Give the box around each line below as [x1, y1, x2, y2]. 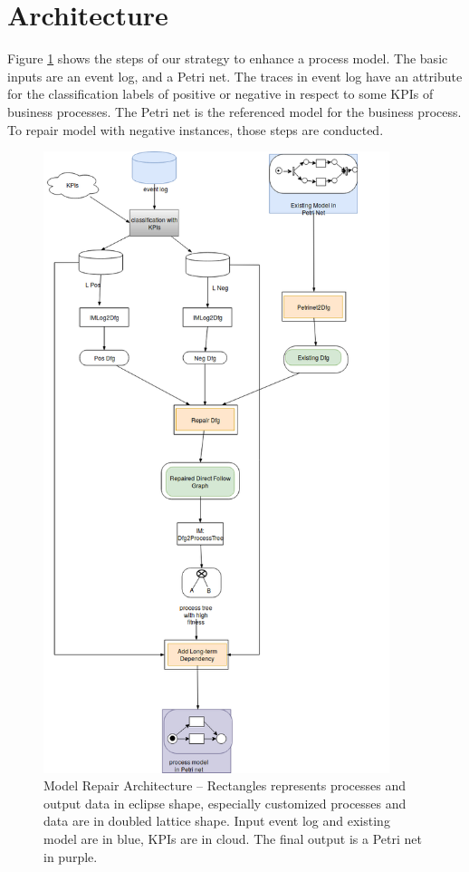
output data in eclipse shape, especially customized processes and [43, 793, 407, 812]
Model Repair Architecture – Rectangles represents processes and [43, 776, 407, 795]
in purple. [43, 847, 98, 866]
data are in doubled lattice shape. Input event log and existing [43, 811, 390, 830]
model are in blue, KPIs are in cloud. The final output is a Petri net [43, 828, 422, 848]
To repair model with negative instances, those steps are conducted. [7, 120, 384, 139]
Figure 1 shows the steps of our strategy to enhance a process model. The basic [7, 49, 448, 68]
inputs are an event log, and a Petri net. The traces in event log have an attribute [7, 66, 463, 85]
